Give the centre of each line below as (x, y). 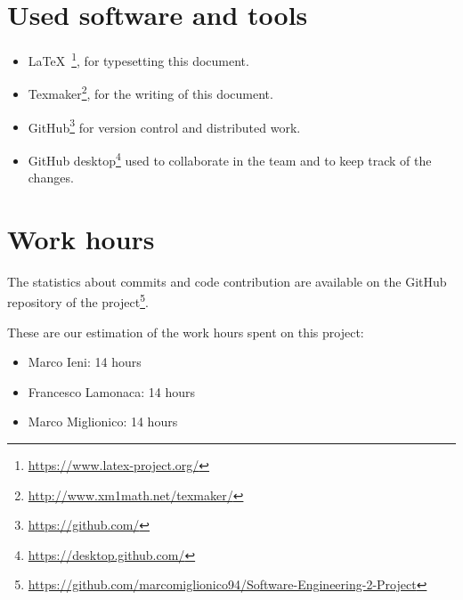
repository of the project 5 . (78, 301)
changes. (51, 178)
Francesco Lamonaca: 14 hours (112, 391)
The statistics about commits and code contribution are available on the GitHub (227, 281)
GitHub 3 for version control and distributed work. (164, 126)
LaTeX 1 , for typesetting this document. (138, 59)
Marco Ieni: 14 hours (85, 362)
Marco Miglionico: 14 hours (103, 422)
